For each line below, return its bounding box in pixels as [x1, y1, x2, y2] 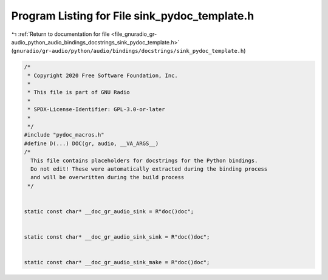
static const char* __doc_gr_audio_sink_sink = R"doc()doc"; [24, 234, 210, 241]
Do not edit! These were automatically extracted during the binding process [30, 166, 268, 172]
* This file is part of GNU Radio [27, 89, 130, 96]
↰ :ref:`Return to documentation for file [11, 30, 110, 38]
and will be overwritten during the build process [30, 174, 185, 181]
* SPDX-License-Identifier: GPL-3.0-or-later [27, 106, 165, 113]
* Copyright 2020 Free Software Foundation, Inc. [27, 72, 179, 79]
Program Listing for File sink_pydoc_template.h [11, 9, 255, 22]
